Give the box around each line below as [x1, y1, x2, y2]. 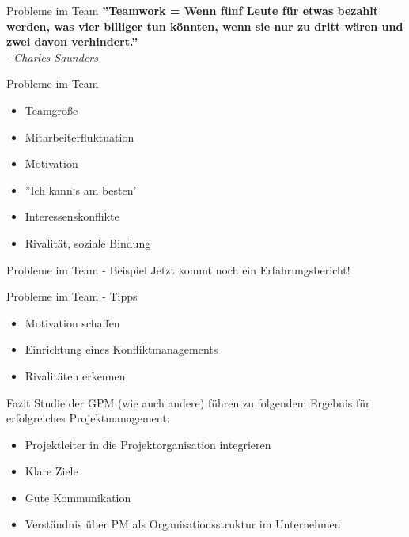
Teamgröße [25, 101, 78, 118]
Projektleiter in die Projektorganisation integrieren [25, 436, 271, 452]
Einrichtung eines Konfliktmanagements [25, 341, 218, 357]
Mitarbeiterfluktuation [25, 128, 134, 145]
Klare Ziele [25, 463, 78, 479]
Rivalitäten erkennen [25, 367, 126, 384]
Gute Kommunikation [25, 489, 131, 505]
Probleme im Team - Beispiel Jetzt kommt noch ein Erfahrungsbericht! [6, 261, 350, 278]
